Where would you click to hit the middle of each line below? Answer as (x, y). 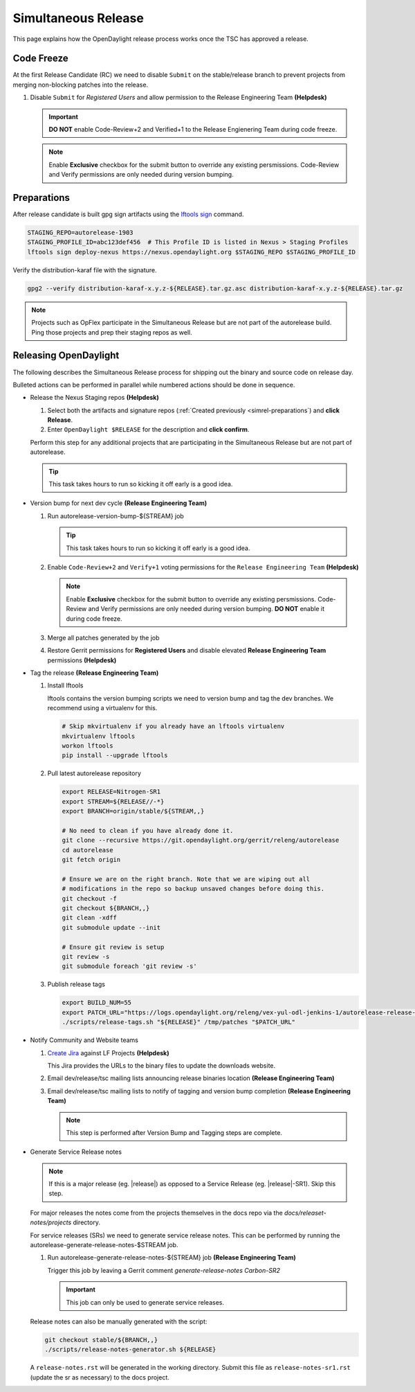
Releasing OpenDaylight (66, 356)
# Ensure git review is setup (113, 947)
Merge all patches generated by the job (103, 637)
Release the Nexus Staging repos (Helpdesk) (94, 398)
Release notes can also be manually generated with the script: (119, 1321)
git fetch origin (91, 860)
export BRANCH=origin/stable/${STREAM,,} (133, 811)
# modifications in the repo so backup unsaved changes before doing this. (193, 889)
